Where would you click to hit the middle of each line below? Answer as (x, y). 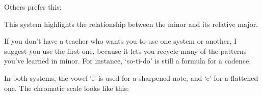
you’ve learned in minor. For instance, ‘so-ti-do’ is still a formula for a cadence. (128, 61)
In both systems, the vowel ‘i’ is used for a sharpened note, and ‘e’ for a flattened (131, 77)
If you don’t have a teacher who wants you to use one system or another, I (121, 41)
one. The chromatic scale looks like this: (67, 88)
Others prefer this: (33, 7)
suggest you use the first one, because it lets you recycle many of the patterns (125, 51)
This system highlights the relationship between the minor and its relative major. (131, 24)
